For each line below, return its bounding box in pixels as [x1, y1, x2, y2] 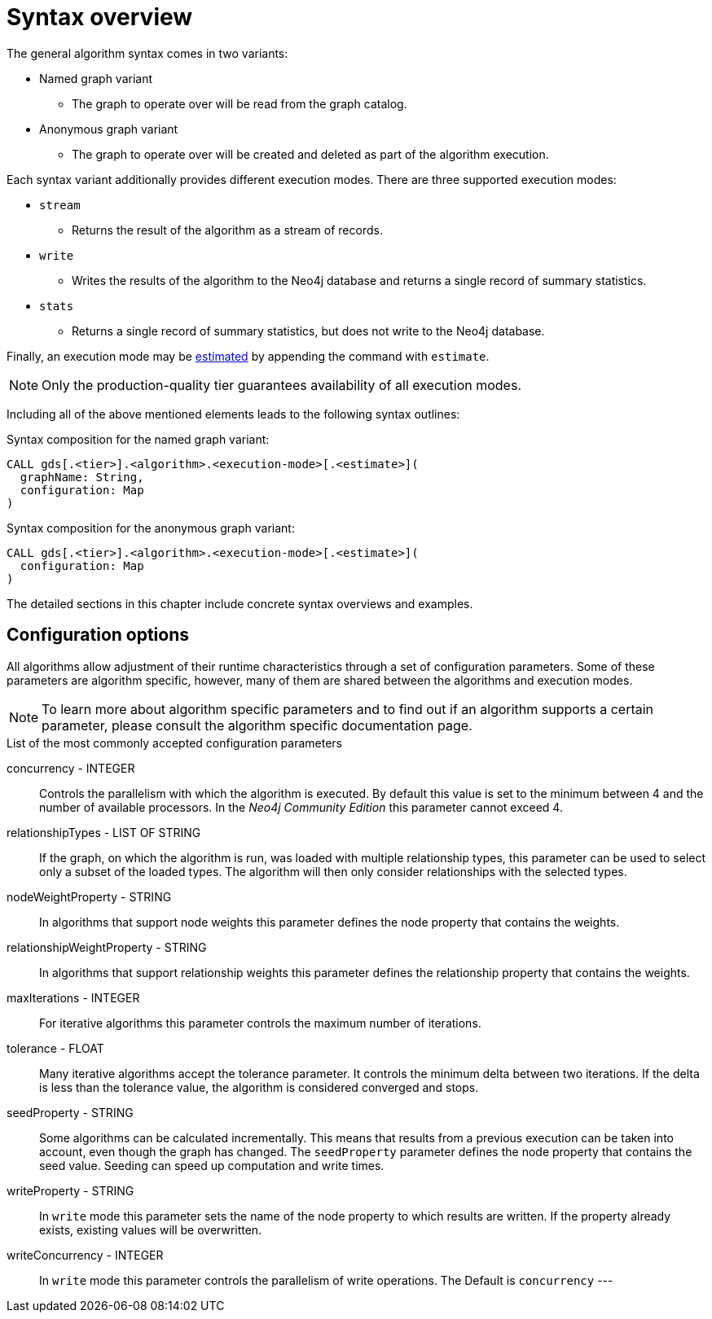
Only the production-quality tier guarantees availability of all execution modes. [42, 376, 521, 393]
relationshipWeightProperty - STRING [7, 940, 207, 954]
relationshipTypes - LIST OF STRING [7, 825, 201, 839]
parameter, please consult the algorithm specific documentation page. [42, 716, 472, 734]
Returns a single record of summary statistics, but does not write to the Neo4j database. [72, 323, 545, 338]
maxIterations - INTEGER [7, 990, 140, 1005]
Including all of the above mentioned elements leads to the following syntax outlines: [7, 406, 460, 421]
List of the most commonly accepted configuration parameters [7, 735, 343, 750]
